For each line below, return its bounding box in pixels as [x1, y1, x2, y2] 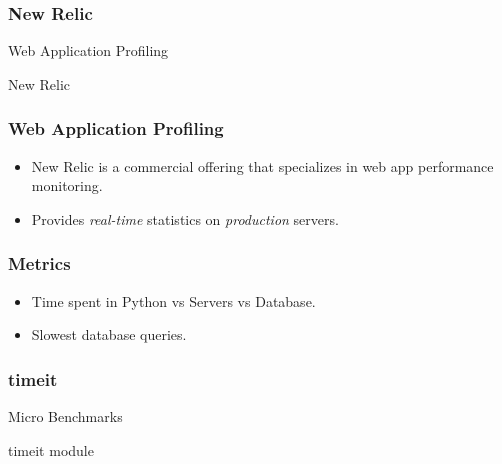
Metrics [8, 251, 71, 276]
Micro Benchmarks [8, 406, 123, 427]
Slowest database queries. [31, 324, 187, 345]
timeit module [8, 439, 94, 460]
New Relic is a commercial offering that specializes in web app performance [31, 155, 494, 176]
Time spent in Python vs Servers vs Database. [31, 290, 316, 311]
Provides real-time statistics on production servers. [31, 208, 339, 229]
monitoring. [31, 175, 103, 196]
